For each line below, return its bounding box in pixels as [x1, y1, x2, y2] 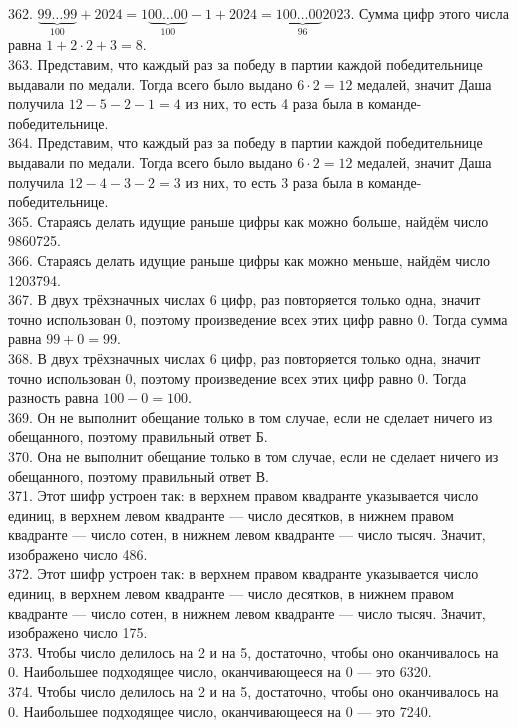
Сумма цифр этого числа [358, 3, 509, 23]
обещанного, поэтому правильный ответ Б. [8, 426, 268, 447]
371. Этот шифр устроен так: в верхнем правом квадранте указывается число [8, 485, 479, 506]
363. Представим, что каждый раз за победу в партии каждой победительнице [8, 54, 483, 75]
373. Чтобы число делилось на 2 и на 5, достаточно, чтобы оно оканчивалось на [8, 641, 499, 662]
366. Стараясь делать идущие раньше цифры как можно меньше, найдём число [8, 249, 490, 270]
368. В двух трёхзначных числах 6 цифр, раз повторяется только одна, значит [8, 347, 481, 368]
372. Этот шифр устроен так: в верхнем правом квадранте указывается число [8, 563, 479, 584]
